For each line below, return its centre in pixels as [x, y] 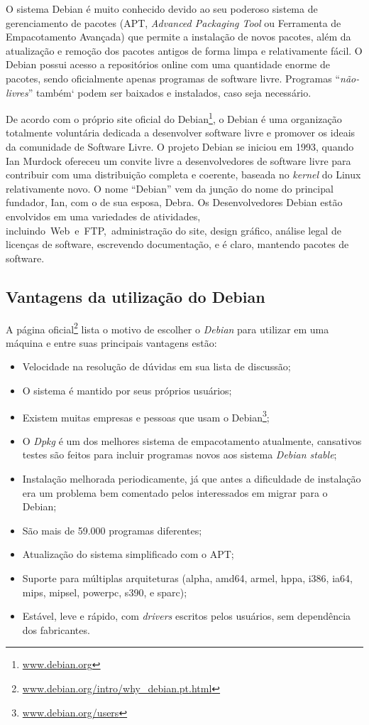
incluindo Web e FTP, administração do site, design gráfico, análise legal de [174, 230]
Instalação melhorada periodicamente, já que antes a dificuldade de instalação [192, 479]
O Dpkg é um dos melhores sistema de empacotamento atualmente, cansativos [192, 440]
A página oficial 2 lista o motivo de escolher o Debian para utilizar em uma [167, 328]
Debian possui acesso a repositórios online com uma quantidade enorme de [168, 64]
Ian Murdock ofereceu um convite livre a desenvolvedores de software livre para [178, 160]
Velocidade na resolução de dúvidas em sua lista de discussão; [156, 366]
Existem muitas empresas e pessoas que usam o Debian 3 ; [146, 416]
